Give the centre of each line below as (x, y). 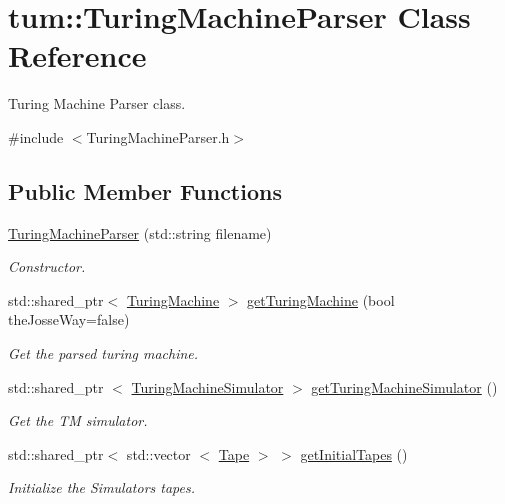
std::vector (158, 453)
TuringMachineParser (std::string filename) (140, 232)
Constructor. (47, 266)
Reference (77, 55)
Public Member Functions (145, 190)
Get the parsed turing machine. (103, 353)
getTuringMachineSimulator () (404, 386)
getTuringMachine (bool (321, 299)
